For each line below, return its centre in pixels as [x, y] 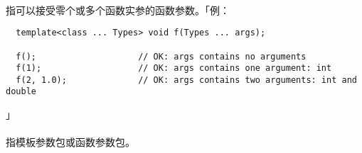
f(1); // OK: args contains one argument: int [174, 68]
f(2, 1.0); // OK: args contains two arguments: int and [186, 80]
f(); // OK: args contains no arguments [161, 56]
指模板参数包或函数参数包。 [70, 142]
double [21, 92]
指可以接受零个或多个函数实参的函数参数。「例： [118, 10]
